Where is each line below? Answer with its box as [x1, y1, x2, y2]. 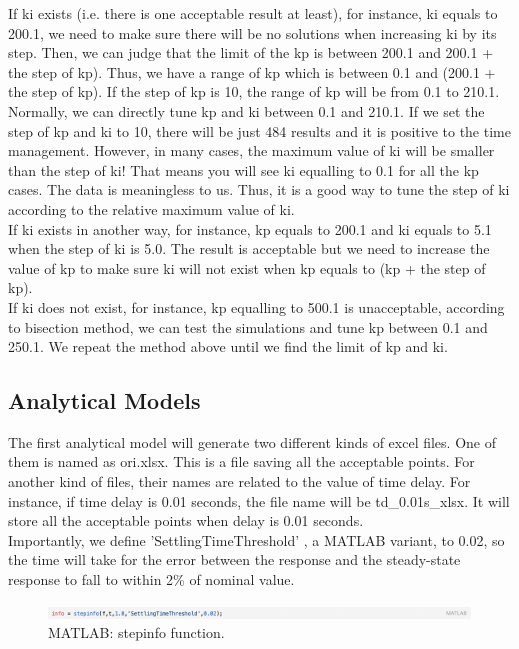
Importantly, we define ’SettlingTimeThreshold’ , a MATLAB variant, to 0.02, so [8, 529, 505, 550]
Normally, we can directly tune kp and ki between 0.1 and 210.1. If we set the [8, 100, 485, 121]
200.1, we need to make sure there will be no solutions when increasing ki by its [8, 22, 497, 43]
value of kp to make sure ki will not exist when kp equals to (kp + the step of [8, 257, 486, 278]
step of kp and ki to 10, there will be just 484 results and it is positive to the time [8, 120, 511, 141]
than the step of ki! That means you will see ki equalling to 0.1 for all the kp [8, 159, 479, 180]
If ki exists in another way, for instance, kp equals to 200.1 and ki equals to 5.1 [8, 218, 492, 239]
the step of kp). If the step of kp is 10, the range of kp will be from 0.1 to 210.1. [8, 81, 500, 102]
